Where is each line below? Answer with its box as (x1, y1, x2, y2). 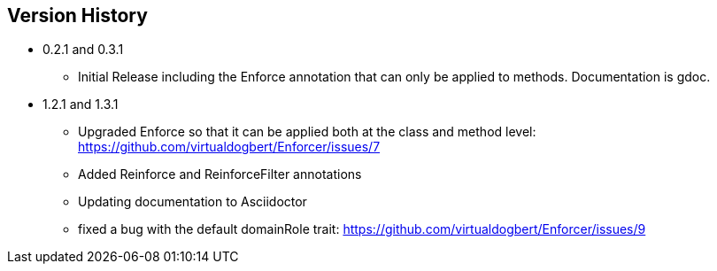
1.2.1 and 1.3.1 (42, 97, 119, 112)
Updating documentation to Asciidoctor (78, 194, 307, 210)
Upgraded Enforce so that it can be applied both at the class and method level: (78, 124, 536, 140)
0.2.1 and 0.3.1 (42, 42, 124, 58)
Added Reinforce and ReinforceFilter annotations (78, 166, 362, 182)
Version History (7, 4, 148, 27)
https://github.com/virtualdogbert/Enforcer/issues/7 (78, 139, 381, 155)
